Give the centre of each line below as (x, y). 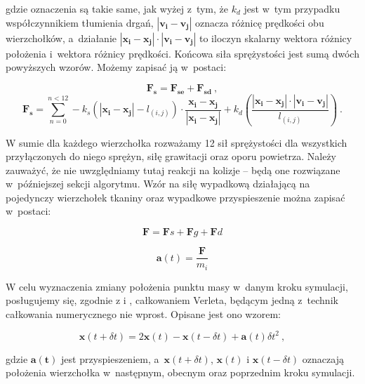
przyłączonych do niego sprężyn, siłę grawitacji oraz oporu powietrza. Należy (171, 156)
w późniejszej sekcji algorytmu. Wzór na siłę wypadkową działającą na (158, 184)
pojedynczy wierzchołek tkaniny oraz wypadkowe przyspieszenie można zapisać (175, 197)
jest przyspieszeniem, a (110, 358)
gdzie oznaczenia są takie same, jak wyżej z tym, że (117, 8)
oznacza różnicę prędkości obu (259, 22)
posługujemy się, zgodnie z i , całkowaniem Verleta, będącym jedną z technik (172, 300)
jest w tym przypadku (292, 8)
